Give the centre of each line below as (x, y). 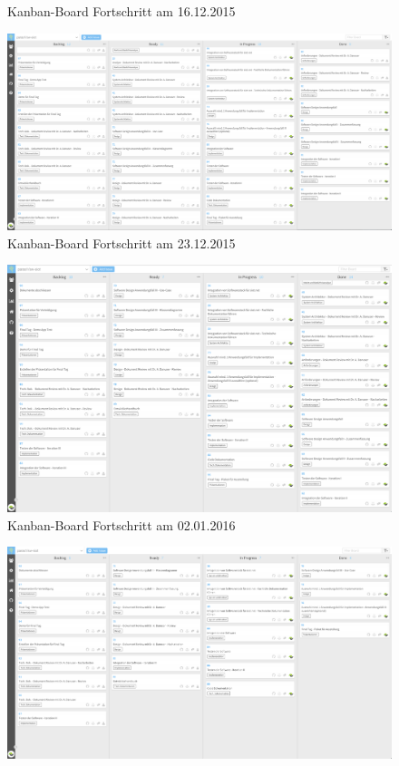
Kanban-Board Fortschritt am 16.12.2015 (122, 11)
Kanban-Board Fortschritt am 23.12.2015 (122, 242)
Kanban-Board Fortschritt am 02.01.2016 (122, 524)
